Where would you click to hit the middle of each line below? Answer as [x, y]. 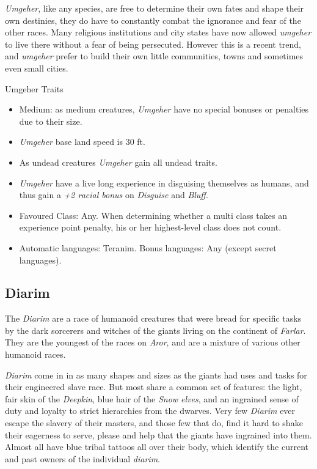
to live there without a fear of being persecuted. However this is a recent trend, [153, 44]
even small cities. [37, 68]
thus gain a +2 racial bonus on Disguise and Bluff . [114, 195]
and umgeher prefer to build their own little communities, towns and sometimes [154, 56]
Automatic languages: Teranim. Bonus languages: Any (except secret [148, 247]
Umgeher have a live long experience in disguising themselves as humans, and [164, 183]
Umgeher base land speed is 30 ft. [82, 142]
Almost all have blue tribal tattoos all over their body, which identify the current [157, 447]
